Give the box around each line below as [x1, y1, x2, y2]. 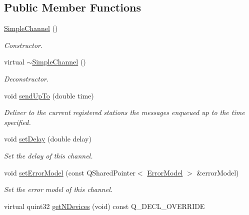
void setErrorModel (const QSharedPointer [4, 167, 135, 177]
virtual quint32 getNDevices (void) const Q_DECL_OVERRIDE [4, 200, 205, 211]
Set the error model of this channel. [4, 184, 113, 194]
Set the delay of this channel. [4, 150, 93, 160]
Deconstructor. [4, 73, 49, 83]
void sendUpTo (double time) [4, 90, 94, 100]
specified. [4, 116, 31, 127]
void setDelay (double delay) [4, 133, 91, 144]
